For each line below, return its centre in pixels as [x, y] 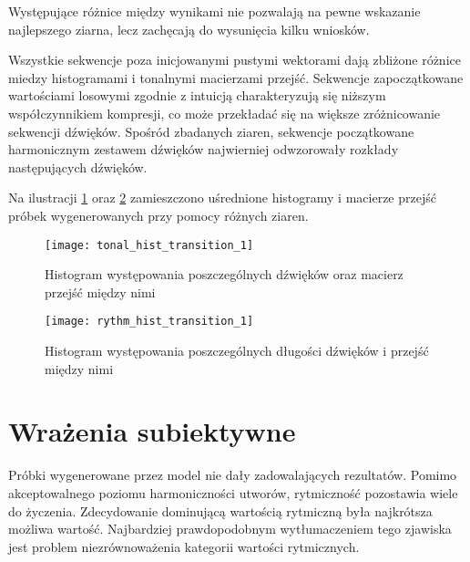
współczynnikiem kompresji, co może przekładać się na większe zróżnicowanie [225, 113]
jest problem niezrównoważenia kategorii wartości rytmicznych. [184, 546]
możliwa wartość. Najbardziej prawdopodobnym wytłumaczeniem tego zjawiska [230, 529]
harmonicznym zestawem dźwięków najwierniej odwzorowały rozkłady [204, 149]
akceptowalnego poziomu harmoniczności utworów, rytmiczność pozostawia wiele [233, 492]
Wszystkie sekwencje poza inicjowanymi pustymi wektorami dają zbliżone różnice [235, 60]
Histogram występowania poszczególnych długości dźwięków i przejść [237, 351]
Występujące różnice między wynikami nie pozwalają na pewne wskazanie [215, 11]
